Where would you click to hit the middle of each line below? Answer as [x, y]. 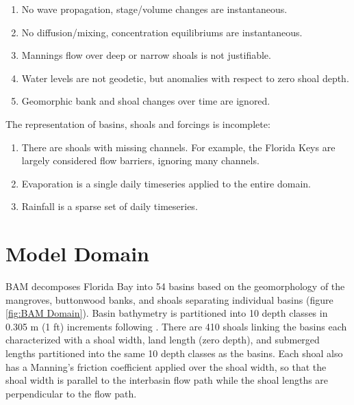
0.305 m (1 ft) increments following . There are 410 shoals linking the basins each [176, 326]
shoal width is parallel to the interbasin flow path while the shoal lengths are [167, 380]
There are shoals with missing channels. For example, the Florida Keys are [178, 147]
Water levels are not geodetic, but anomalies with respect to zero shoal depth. [185, 78]
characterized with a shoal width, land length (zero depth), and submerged [163, 340]
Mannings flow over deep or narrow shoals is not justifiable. [146, 55]
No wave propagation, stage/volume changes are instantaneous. [154, 9]
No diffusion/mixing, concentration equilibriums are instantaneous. [162, 32]
